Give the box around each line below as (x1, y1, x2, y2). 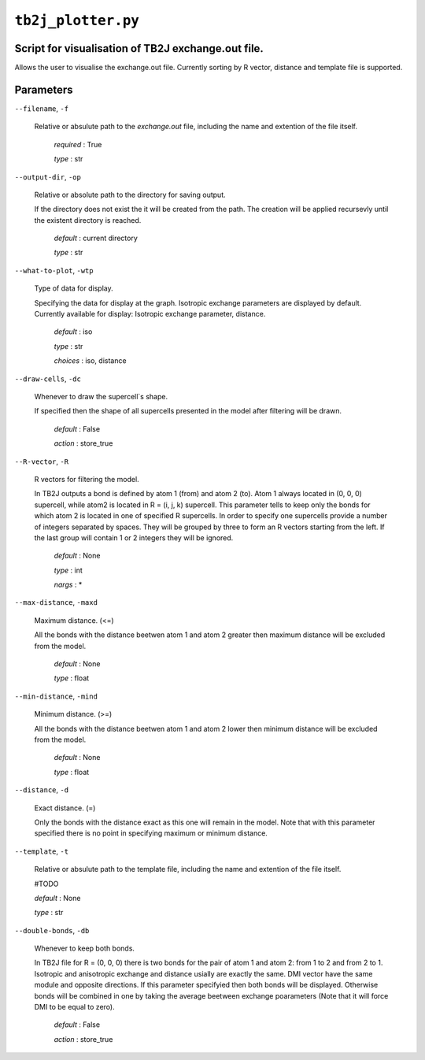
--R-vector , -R (14, 457, 69, 466)
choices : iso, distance (54, 356, 127, 365)
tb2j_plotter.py (14, 12, 139, 29)
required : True (54, 139, 102, 149)
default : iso (54, 327, 93, 336)
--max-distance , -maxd (14, 598, 98, 607)
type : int (54, 565, 83, 575)
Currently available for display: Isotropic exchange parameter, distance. (34, 309, 266, 319)
